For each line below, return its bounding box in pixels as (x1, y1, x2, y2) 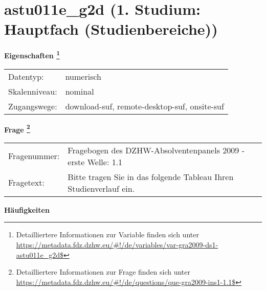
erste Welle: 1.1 (68, 155, 123, 168)
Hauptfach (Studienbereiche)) (4, 18, 218, 39)
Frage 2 (4, 122, 30, 135)
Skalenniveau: (8, 85, 57, 97)
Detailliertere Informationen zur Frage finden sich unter (16, 266, 191, 277)
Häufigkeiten (4, 204, 50, 215)
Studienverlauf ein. (68, 182, 135, 194)
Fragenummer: (8, 150, 60, 162)
